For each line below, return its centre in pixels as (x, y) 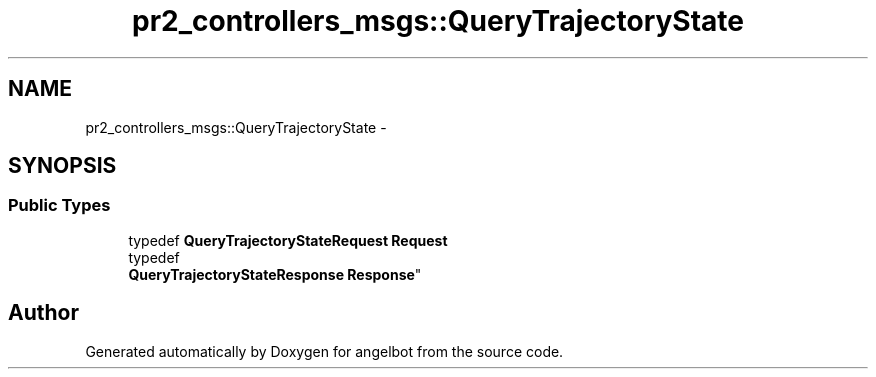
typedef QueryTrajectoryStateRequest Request (288, 240)
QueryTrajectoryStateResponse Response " (275, 274)
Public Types (59, 205)
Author (43, 313)
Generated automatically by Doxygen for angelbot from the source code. (324, 351)
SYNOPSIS (62, 166)
